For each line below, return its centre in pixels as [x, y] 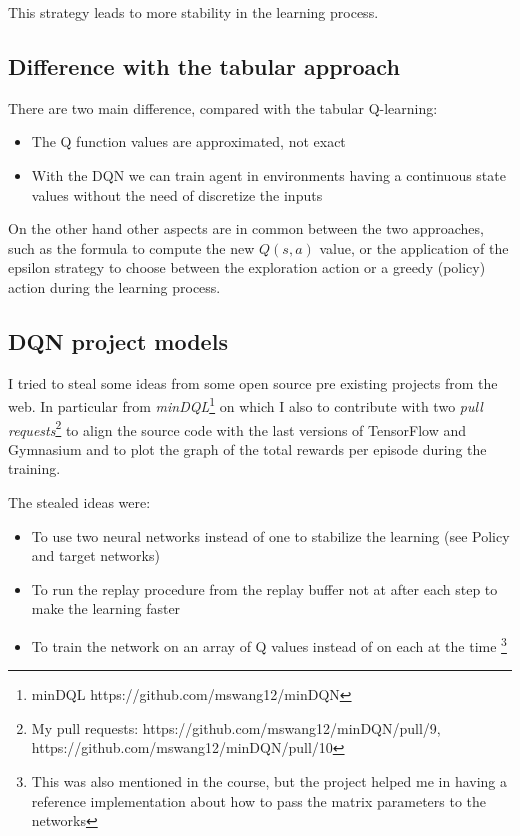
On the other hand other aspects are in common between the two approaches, [246, 228]
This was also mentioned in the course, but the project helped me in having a [269, 781]
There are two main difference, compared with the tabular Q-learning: [223, 107]
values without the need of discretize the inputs [177, 194]
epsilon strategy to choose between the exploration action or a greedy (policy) [247, 267]
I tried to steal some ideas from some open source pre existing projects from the [253, 382]
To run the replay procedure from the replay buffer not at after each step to [264, 588]
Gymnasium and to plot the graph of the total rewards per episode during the [247, 448]
